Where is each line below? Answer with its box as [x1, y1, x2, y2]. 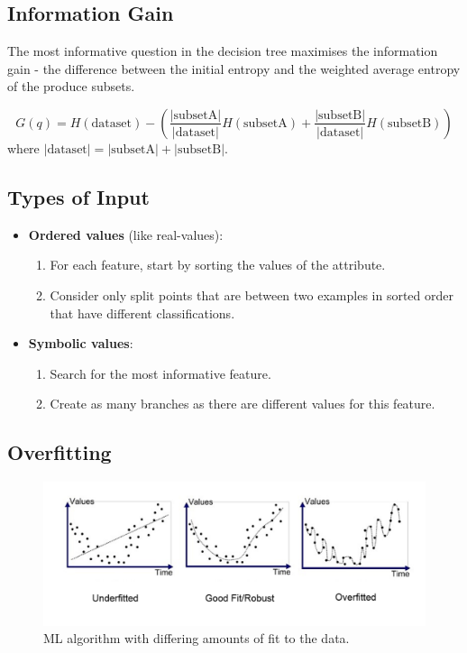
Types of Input [7, 182, 150, 210]
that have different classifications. [50, 303, 235, 322]
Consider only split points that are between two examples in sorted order [50, 285, 453, 304]
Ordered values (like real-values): [28, 225, 224, 244]
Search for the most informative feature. [50, 363, 271, 382]
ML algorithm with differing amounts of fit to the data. [43, 629, 350, 648]
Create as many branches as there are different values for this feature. [50, 394, 435, 413]
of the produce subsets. [7, 77, 135, 96]
